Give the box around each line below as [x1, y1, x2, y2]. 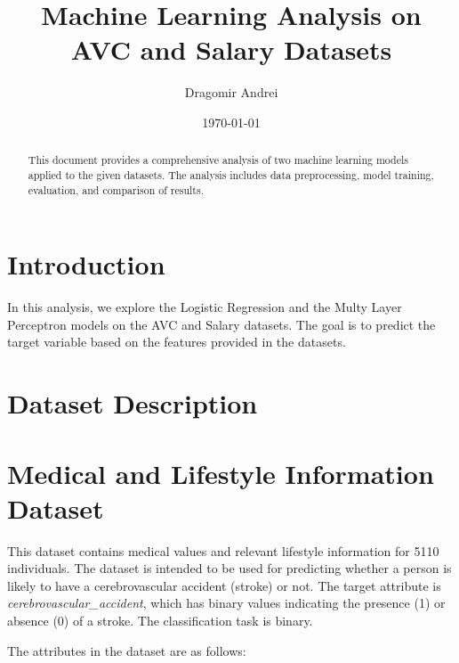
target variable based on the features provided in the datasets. [7, 332, 346, 351]
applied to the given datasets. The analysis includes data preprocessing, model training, [28, 167, 434, 182]
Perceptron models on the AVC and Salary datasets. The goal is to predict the [7, 315, 436, 333]
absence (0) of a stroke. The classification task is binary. [7, 611, 313, 630]
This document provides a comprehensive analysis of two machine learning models [28, 152, 409, 168]
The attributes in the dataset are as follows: [7, 641, 246, 659]
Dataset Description [7, 385, 258, 422]
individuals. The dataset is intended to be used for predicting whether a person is [7, 559, 452, 577]
